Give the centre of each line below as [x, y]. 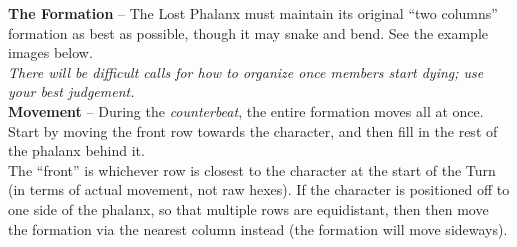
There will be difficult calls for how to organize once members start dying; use [246, 71]
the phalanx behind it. [76, 150]
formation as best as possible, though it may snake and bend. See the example [248, 32]
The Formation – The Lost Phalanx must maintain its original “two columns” [253, 13]
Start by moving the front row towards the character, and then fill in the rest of [253, 130]
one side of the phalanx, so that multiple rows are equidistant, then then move [248, 208]
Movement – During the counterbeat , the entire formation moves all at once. [246, 110]
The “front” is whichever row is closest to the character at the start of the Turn [252, 169]
